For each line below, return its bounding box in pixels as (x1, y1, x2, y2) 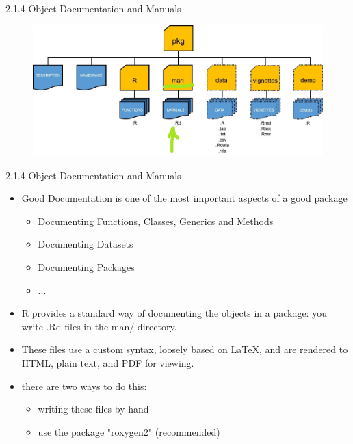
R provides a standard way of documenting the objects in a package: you (21, 306, 327, 320)
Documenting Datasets (38, 237, 133, 251)
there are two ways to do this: (21, 378, 147, 393)
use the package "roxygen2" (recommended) (38, 424, 220, 439)
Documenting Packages (38, 260, 135, 274)
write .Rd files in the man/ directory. (21, 319, 177, 333)
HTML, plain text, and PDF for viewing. (21, 356, 194, 369)
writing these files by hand (38, 402, 149, 416)
